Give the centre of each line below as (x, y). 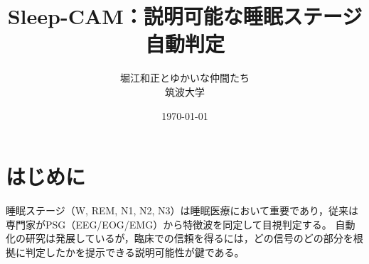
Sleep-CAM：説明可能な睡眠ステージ (185, 16)
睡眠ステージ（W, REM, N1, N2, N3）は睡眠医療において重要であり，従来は (182, 210)
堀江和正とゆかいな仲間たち (185, 78)
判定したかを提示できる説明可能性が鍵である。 (135, 252)
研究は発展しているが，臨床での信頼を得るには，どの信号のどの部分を (189, 238)
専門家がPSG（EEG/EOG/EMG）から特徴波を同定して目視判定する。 (169, 224)
